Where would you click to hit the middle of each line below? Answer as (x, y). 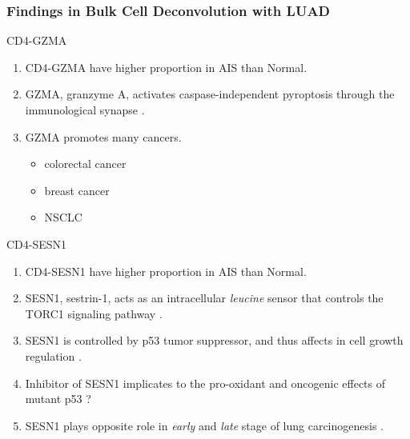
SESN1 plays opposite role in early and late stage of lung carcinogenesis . (204, 425)
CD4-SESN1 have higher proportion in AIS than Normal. (166, 271)
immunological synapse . (85, 110)
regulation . (53, 355)
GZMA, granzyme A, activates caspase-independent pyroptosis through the (210, 94)
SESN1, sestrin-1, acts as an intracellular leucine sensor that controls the (204, 298)
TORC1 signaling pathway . (94, 313)
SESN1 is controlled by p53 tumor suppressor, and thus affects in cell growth (214, 340)
